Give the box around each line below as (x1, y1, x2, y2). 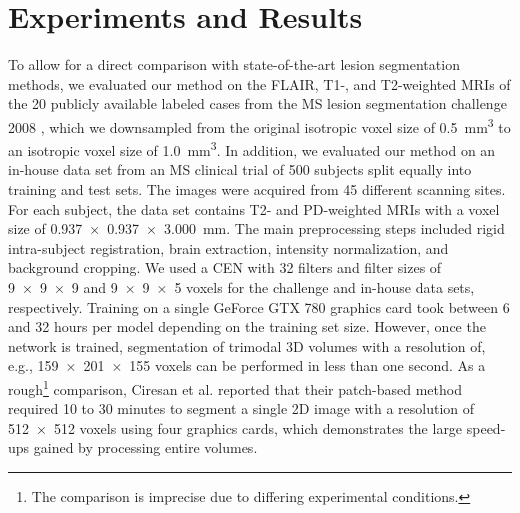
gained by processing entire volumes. (33, 437, 258, 458)
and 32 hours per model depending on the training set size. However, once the (8, 316, 486, 337)
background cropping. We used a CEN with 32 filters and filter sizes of (8, 257, 442, 278)
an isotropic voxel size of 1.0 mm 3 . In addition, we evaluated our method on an (8, 137, 496, 160)
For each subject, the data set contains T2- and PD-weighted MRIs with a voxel (8, 198, 500, 219)
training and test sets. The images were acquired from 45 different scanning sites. (8, 179, 506, 199)
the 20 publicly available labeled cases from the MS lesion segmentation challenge (8, 93, 507, 114)
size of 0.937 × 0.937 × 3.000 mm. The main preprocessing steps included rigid (8, 218, 505, 239)
